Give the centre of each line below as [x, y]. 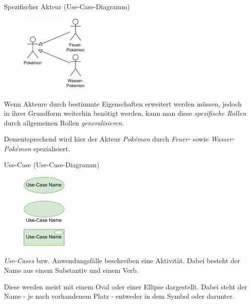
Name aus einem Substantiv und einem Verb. [71, 270]
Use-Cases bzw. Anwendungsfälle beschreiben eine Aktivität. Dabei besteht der [122, 260]
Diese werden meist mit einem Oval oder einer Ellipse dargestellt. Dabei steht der [126, 286]
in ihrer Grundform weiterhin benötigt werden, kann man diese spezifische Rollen [125, 113]
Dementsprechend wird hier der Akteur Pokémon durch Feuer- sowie [106, 139]
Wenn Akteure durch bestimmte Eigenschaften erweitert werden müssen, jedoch [123, 103]
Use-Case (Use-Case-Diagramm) [52, 165]
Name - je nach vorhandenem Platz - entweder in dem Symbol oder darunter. [119, 296]
